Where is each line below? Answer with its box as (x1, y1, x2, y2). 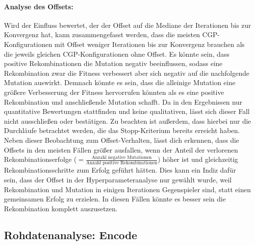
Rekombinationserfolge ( (4, 154, 77, 164)
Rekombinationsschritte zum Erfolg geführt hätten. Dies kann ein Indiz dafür (4, 165, 236, 175)
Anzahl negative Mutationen (92, 155, 152, 160)
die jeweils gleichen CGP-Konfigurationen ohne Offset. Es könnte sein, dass (4, 48, 229, 59)
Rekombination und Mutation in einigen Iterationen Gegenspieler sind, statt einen (4, 184, 251, 194)
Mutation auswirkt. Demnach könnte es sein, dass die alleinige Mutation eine (4, 77, 235, 88)
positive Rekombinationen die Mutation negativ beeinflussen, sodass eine (4, 58, 223, 68)
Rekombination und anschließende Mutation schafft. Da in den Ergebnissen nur (4, 96, 242, 107)
